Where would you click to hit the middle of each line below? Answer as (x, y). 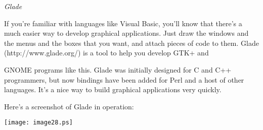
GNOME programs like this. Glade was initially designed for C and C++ (118, 69)
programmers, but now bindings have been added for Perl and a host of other (124, 79)
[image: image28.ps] (39, 123)
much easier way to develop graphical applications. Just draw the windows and (126, 33)
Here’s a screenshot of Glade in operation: (69, 106)
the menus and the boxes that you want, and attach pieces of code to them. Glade (131, 43)
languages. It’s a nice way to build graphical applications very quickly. (113, 89)
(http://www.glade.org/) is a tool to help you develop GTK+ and (106, 53)
